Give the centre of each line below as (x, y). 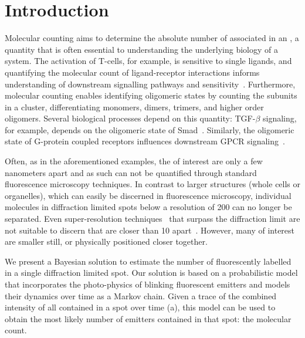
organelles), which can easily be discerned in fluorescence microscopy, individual (148, 195)
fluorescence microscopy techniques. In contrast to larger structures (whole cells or (153, 184)
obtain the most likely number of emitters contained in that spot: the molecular (148, 318)
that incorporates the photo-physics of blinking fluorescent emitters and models (148, 284)
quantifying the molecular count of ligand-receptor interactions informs (132, 72)
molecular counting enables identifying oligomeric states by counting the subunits (151, 95)
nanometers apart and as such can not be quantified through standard (131, 172)
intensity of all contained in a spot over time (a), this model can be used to (140, 307)
